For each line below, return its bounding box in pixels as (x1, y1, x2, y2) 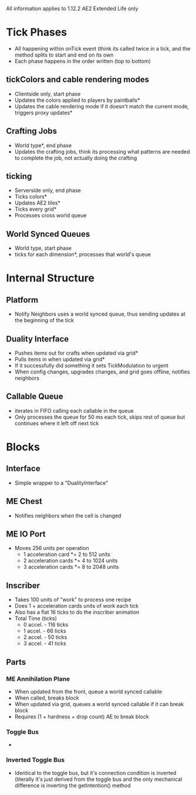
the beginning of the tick (14, 317, 75, 324)
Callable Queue (6, 392, 63, 402)
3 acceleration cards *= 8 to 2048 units (23, 564, 119, 571)
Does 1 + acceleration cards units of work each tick (14, 602, 139, 609)
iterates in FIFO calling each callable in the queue (14, 407, 134, 414)
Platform (6, 294, 39, 305)
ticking (6, 171, 32, 181)
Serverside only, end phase (14, 187, 81, 194)
